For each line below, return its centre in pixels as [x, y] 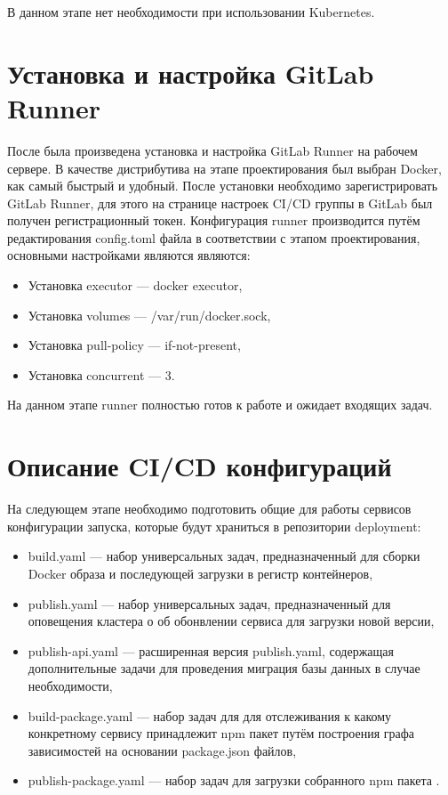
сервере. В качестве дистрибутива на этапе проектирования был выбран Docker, [224, 168]
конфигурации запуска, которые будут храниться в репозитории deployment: [214, 526]
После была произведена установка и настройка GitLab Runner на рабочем [212, 150]
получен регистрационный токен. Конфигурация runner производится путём [214, 220]
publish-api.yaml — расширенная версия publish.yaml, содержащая [211, 650]
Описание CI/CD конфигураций [200, 466]
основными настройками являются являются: [129, 255]
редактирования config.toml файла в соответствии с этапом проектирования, [214, 237]
